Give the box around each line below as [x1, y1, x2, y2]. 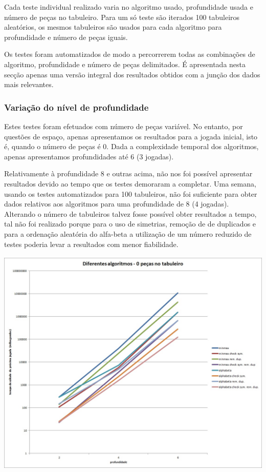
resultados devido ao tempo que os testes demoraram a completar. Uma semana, [4, 178, 256, 189]
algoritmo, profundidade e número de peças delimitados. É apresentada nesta [4, 58, 246, 69]
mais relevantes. [4, 79, 54, 90]
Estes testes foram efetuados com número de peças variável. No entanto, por [4, 120, 243, 131]
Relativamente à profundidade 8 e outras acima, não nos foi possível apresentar [4, 168, 253, 179]
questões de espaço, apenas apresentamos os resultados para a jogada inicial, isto [4, 131, 258, 141]
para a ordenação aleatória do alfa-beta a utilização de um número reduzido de [4, 228, 252, 239]
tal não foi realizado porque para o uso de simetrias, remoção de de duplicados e [4, 218, 256, 229]
